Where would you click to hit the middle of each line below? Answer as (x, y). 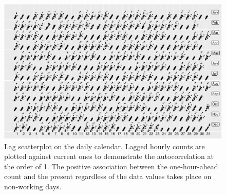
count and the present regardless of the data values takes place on (108, 176)
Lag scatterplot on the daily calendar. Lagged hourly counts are (105, 146)
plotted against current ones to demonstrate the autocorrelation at (109, 156)
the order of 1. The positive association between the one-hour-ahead (111, 166)
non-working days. (33, 187)
